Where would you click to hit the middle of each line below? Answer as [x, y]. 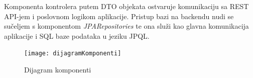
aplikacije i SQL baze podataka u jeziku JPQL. [77, 35]
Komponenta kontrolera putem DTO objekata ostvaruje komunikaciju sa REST [126, 6]
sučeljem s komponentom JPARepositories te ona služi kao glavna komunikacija [126, 26]
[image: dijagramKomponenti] [73, 54]
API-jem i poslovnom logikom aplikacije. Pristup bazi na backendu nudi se [119, 16]
